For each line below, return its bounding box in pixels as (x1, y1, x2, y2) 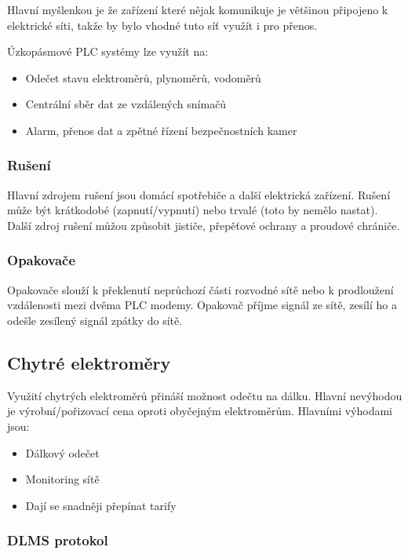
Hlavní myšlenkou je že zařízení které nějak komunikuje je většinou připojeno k (7, 2, 388, 17)
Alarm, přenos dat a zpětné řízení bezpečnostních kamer (25, 122, 297, 138)
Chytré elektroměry (7, 350, 171, 374)
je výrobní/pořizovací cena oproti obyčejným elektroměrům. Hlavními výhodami (7, 403, 393, 419)
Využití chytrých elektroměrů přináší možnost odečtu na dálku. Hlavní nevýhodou (7, 387, 403, 403)
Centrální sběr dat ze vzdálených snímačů (25, 96, 227, 112)
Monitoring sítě (25, 471, 100, 487)
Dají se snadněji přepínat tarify (25, 497, 177, 513)
